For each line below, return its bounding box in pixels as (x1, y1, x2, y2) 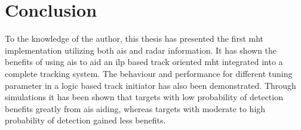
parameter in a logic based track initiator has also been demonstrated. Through (5, 79, 296, 91)
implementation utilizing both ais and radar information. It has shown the (5, 44, 277, 56)
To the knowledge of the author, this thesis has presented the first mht (5, 32, 264, 45)
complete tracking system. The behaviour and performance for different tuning (5, 67, 293, 79)
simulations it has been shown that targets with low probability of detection (5, 91, 283, 103)
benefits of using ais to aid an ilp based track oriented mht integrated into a (5, 55, 283, 68)
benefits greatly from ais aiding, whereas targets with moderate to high (5, 102, 266, 114)
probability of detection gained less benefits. (5, 114, 166, 126)
